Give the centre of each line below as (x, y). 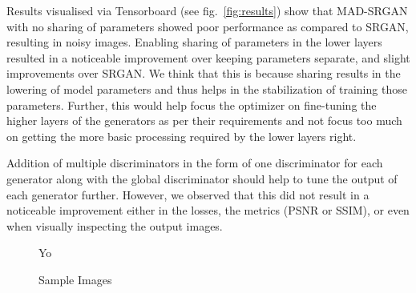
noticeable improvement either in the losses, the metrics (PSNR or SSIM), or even (208, 210)
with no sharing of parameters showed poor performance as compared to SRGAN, (208, 26)
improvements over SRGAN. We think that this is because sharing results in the (204, 73)
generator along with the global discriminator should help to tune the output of (202, 178)
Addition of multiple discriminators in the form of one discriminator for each (195, 163)
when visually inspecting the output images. (115, 225)
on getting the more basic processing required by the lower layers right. (182, 136)
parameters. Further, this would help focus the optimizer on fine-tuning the (192, 104)
